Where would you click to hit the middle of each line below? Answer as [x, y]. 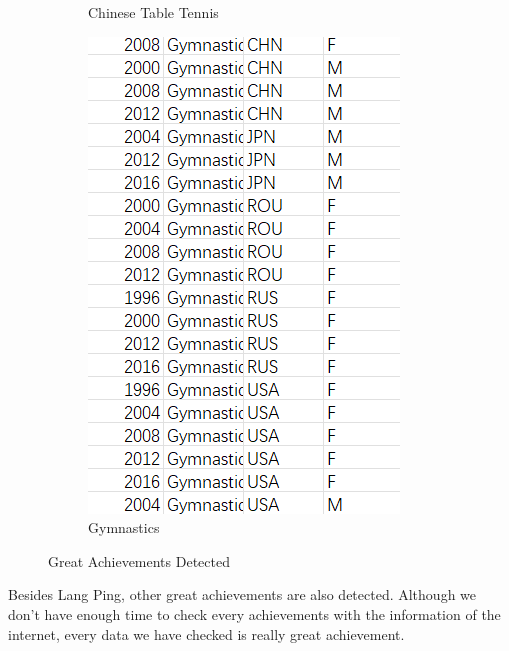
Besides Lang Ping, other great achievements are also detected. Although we [242, 594]
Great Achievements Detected [139, 560]
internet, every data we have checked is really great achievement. [206, 633]
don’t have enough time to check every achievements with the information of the [254, 613]
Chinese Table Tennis [153, 12]
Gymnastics [124, 527]
